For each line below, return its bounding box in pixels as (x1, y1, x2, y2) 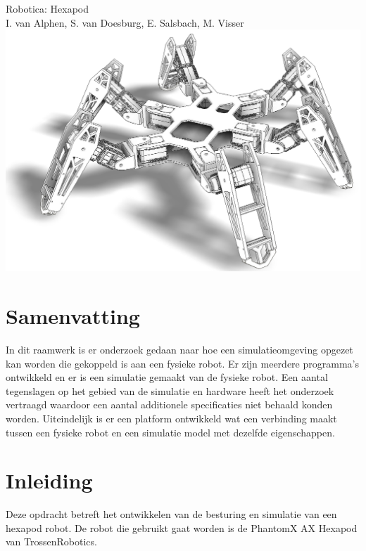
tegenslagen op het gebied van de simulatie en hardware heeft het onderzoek (6, 383, 334, 398)
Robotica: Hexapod (6, 1, 89, 15)
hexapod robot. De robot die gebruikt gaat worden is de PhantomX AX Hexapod (6, 520, 358, 535)
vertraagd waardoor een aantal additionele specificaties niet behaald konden (6, 397, 333, 412)
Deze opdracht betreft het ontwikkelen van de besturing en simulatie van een (6, 507, 337, 521)
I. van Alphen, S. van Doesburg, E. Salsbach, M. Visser (6, 15, 244, 30)
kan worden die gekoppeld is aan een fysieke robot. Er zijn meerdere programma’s (6, 356, 359, 370)
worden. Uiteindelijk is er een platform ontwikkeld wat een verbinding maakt (6, 410, 337, 425)
